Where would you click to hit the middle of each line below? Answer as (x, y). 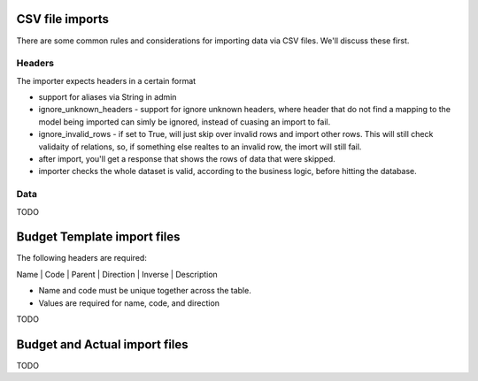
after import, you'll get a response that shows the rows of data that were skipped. (187, 159)
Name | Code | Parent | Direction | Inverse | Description (117, 274)
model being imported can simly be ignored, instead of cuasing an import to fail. (185, 122)
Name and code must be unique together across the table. (145, 291)
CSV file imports (63, 19)
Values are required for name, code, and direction (129, 303)
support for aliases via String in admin (108, 97)
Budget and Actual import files (103, 344)
